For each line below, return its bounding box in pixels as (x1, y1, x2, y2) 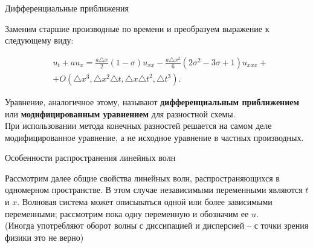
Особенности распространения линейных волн (5, 151, 176, 164)
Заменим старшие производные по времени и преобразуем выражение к (5, 22, 269, 34)
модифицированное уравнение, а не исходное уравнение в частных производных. (5, 131, 304, 143)
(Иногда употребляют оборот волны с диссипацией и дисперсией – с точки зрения (5, 219, 309, 232)
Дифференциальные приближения (5, 2, 129, 14)
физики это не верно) (5, 230, 84, 243)
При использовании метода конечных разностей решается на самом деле (5, 119, 272, 132)
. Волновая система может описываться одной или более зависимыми (17, 195, 273, 208)
